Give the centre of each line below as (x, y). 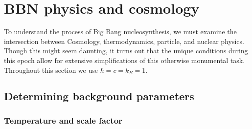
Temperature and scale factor (63, 120)
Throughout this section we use (51, 70)
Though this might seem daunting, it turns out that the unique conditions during (126, 51)
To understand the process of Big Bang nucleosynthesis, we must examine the (120, 32)
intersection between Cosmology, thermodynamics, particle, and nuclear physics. (124, 41)
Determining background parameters (99, 96)
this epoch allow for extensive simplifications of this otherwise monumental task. (125, 60)
